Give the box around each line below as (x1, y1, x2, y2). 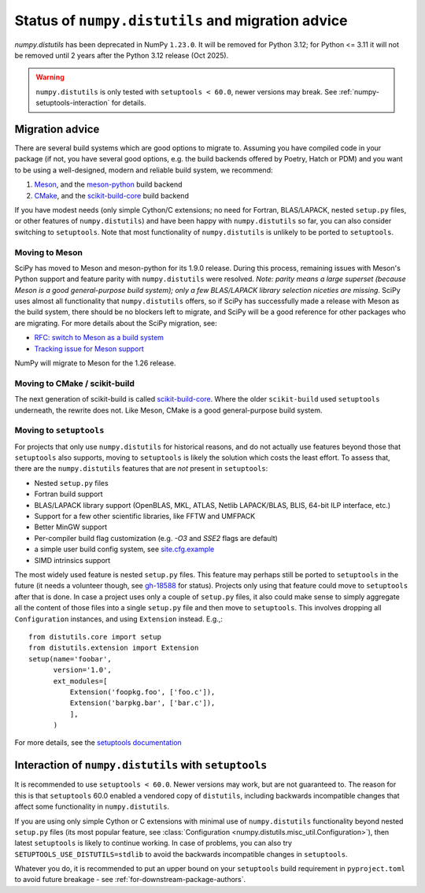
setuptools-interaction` (35, 98, 110, 108)
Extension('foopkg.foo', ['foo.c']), (69, 687, 216, 696)
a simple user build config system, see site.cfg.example (34, 544, 215, 554)
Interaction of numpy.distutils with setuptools (14, 758, 268, 772)
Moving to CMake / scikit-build (14, 378, 135, 389)
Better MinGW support (34, 522, 108, 532)
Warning (35, 72, 65, 82)
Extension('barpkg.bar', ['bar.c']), (69, 698, 216, 708)
